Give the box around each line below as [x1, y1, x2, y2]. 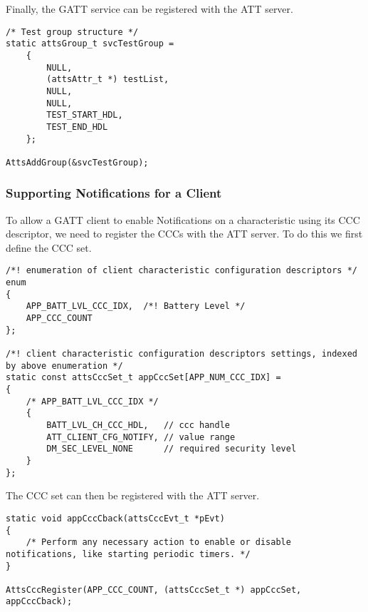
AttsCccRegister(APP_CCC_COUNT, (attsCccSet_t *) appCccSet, [6, 584, 302, 595]
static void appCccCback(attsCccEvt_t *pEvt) [6, 513, 225, 524]
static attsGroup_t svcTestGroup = [6, 39, 174, 49]
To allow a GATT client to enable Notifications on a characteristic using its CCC [6, 212, 360, 227]
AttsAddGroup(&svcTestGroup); [6, 157, 149, 168]
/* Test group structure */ [6, 26, 139, 37]
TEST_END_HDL [46, 121, 108, 132]
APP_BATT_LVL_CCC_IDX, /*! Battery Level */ [26, 301, 246, 312]
